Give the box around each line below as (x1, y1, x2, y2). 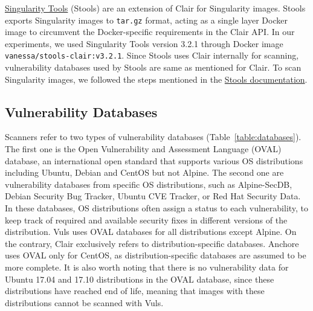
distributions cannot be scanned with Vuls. (5, 296, 164, 309)
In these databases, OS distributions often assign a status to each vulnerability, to (5, 202, 309, 214)
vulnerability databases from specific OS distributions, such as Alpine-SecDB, (5, 178, 292, 190)
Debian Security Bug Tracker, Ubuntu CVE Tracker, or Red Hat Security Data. (5, 190, 301, 202)
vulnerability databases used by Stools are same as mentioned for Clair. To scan (5, 61, 302, 74)
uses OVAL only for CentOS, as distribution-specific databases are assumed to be (5, 249, 306, 261)
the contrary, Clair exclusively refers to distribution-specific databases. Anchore (5, 237, 299, 249)
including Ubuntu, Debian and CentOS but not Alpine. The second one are (5, 166, 284, 179)
